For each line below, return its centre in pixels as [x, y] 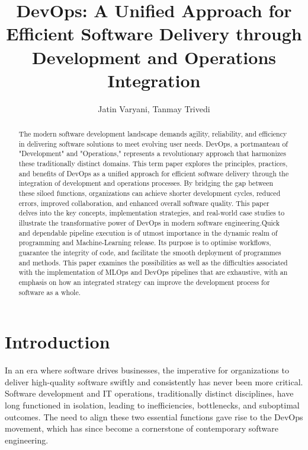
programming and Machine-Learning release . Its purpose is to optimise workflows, [145, 243]
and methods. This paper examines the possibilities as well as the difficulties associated [153, 262]
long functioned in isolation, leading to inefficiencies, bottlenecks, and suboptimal [152, 405]
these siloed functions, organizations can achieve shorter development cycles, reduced [150, 193]
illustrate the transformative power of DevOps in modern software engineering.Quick [149, 222]
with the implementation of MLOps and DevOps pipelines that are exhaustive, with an [153, 272]
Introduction [57, 342]
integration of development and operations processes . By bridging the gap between [146, 183]
